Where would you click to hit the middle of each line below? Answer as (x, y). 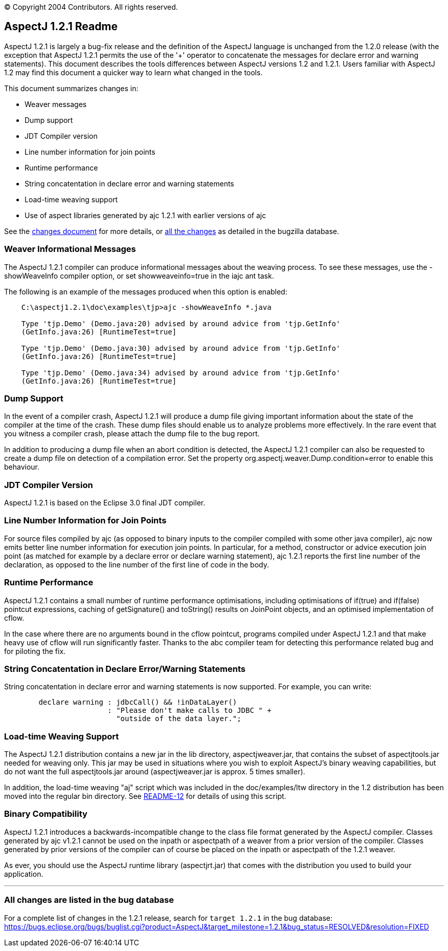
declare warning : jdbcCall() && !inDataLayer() (138, 702)
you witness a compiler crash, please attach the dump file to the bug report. (132, 434)
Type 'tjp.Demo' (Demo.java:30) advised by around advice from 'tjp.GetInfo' (181, 348)
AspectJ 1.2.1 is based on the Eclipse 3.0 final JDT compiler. (105, 503)
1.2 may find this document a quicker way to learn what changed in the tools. (133, 72)
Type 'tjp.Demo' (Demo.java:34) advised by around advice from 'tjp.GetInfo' (181, 373)
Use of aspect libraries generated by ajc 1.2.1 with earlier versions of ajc (145, 215)
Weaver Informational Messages (70, 249)
